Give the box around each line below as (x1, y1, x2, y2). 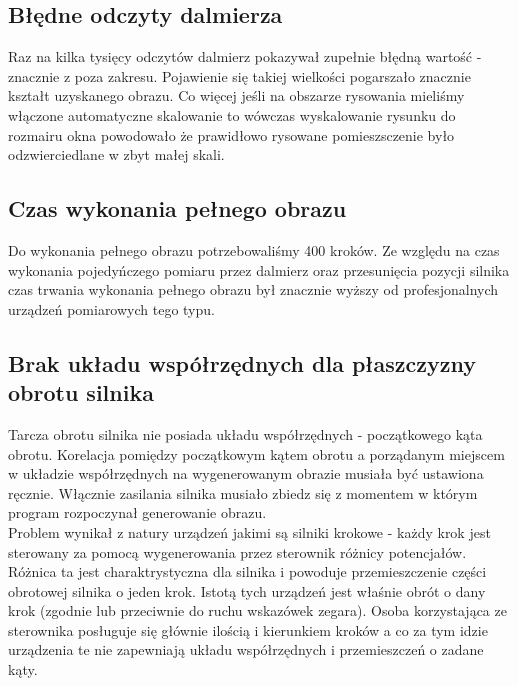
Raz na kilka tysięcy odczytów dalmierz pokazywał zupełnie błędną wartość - (8, 46, 482, 67)
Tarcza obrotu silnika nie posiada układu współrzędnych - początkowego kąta (8, 423, 483, 444)
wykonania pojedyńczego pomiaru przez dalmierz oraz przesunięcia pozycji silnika (8, 259, 510, 280)
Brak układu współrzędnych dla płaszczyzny (8, 347, 476, 378)
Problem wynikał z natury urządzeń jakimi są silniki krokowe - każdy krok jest (8, 521, 491, 542)
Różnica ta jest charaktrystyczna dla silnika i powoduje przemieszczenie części (8, 561, 487, 582)
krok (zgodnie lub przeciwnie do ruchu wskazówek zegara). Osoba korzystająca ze (8, 600, 507, 621)
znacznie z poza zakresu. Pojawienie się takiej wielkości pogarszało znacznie (8, 65, 471, 86)
